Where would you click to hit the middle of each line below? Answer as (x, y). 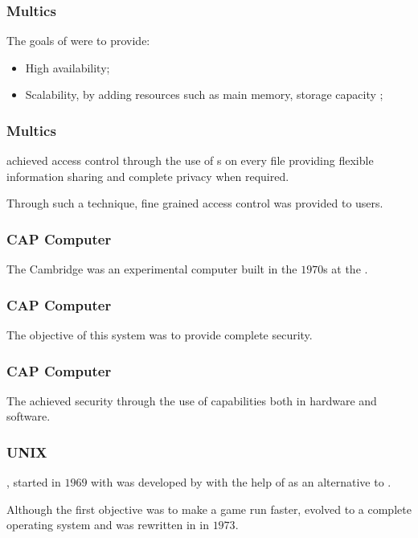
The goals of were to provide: (78, 41)
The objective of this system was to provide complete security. (160, 335)
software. (29, 416)
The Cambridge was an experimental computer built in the (152, 269)
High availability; (68, 67)
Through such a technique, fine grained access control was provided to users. (195, 203)
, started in (34, 482)
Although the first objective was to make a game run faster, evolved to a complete (209, 509)
